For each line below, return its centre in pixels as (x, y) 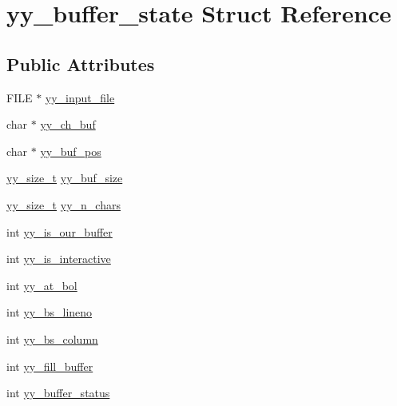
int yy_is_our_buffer (60, 231)
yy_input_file (80, 97)
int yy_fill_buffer (50, 366)
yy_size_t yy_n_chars (64, 204)
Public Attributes (81, 64)
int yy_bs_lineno (50, 312)
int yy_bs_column (52, 338)
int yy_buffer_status (58, 393)
